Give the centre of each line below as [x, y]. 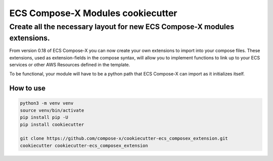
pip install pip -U [44, 117]
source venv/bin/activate [52, 110]
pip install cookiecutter [52, 124]
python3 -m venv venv [47, 103]
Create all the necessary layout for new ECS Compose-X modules [122, 27]
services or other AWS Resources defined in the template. [70, 65]
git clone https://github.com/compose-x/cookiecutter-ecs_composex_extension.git [124, 139]
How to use [27, 88]
